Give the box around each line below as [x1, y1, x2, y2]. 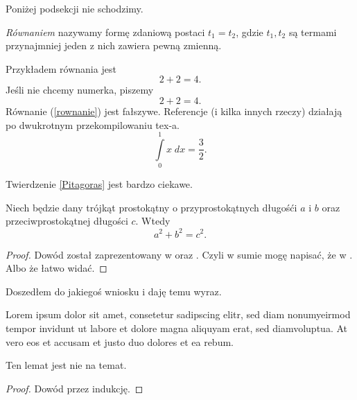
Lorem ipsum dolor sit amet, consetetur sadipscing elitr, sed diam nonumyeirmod [6, 307, 351, 322]
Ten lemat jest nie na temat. [6, 358, 127, 372]
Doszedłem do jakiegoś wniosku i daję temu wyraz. [6, 284, 222, 298]
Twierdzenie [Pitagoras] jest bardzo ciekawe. [6, 177, 193, 191]
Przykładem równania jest [6, 61, 116, 76]
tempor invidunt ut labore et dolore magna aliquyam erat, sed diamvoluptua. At [6, 320, 347, 335]
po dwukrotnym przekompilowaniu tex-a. [6, 117, 180, 132]
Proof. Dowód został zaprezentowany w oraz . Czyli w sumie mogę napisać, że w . [6, 247, 353, 261]
